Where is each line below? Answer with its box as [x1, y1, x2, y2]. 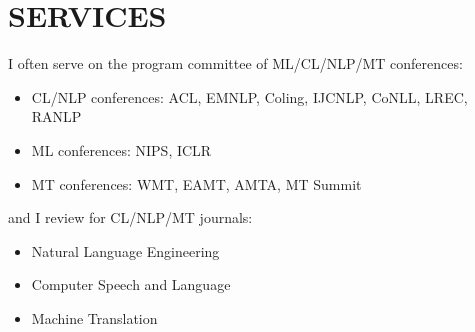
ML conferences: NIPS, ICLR [31, 139, 212, 160]
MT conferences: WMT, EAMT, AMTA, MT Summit [31, 173, 362, 194]
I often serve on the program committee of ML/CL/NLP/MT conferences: [8, 53, 463, 74]
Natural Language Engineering [31, 240, 220, 261]
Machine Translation [31, 307, 158, 328]
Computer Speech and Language [31, 274, 231, 295]
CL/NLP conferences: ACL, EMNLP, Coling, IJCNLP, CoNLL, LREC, [31, 86, 468, 107]
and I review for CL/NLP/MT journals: [8, 207, 253, 228]
